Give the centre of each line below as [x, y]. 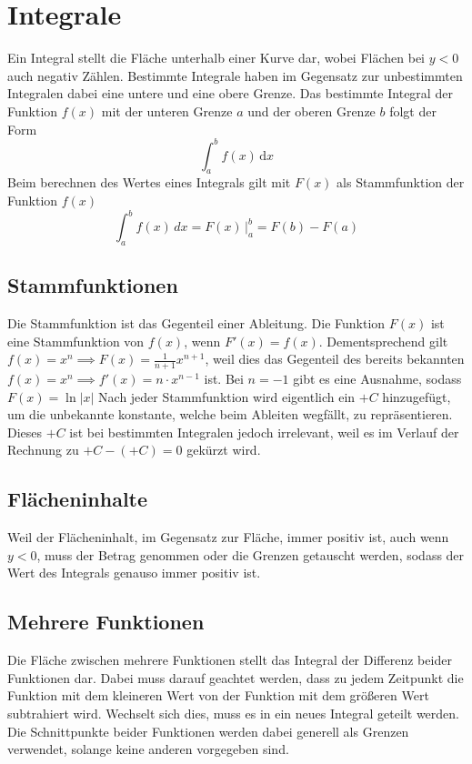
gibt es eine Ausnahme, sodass [377, 379]
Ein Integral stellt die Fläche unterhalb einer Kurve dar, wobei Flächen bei [216, 58]
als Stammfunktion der [401, 182]
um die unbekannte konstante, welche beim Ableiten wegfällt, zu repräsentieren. [230, 414]
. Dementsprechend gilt [383, 341]
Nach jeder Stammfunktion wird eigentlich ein [227, 396]
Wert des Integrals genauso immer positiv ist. [134, 573]
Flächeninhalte [78, 499]
